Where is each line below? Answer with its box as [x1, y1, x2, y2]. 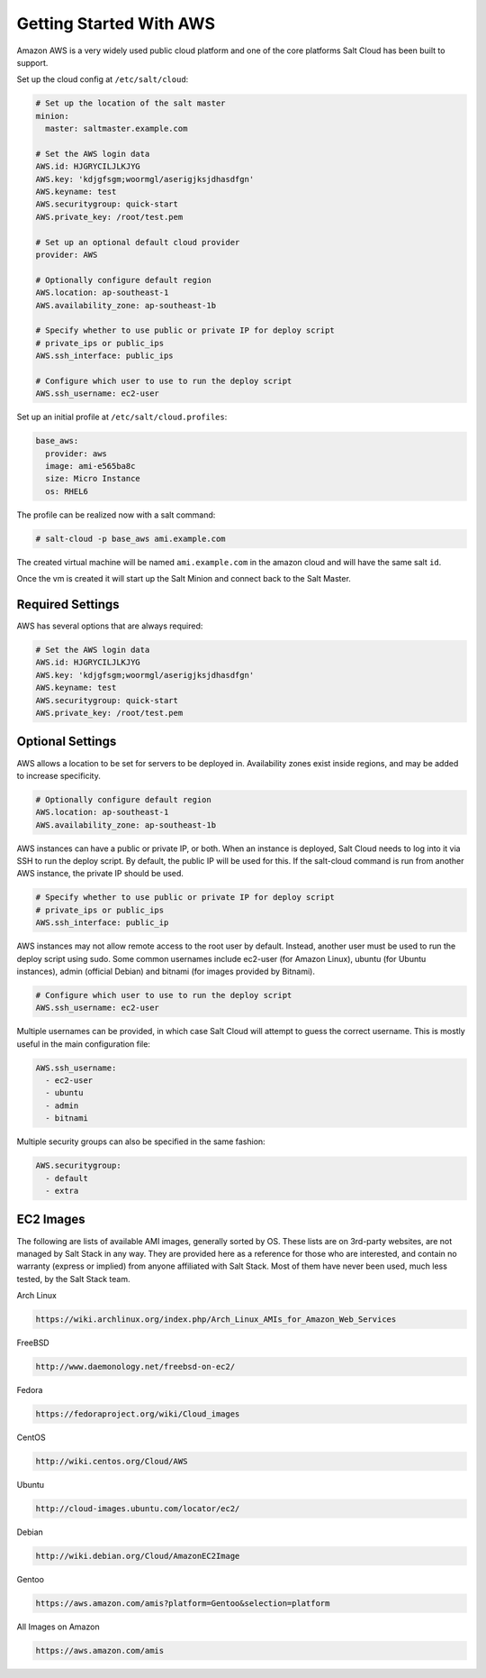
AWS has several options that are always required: [16, 620, 203, 631]
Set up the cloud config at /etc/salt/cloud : [16, 74, 189, 85]
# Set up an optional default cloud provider [35, 237, 240, 247]
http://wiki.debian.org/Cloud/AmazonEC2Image [35, 1551, 240, 1561]
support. [16, 57, 49, 68]
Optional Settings [16, 734, 117, 749]
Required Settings [16, 596, 121, 612]
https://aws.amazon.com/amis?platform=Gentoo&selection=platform [35, 1598, 330, 1609]
